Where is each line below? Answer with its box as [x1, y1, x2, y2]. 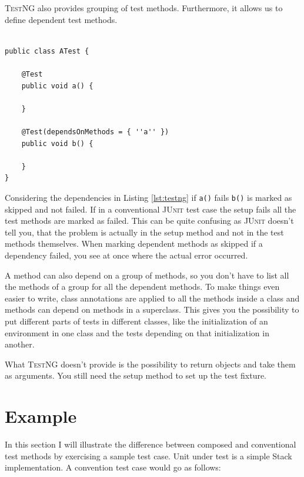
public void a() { [21, 81, 93, 90]
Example [5, 404, 77, 428]
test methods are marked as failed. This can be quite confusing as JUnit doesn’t [5, 214, 294, 227]
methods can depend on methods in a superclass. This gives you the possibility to [5, 303, 299, 316]
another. [5, 338, 35, 350]
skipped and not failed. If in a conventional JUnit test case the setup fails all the [5, 203, 296, 215]
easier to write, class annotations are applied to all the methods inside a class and [5, 291, 300, 304]
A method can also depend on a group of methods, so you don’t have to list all [5, 269, 289, 281]
